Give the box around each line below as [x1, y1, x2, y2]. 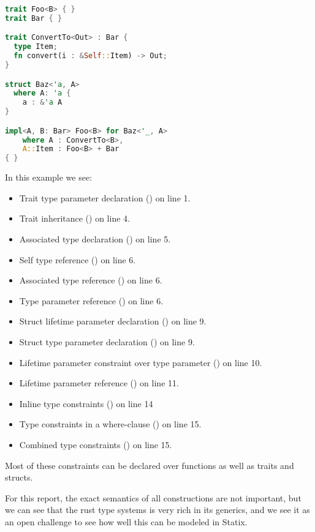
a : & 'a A [22, 98, 63, 107]
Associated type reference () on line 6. [19, 274, 162, 287]
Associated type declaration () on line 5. [19, 233, 171, 245]
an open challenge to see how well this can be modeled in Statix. [5, 515, 248, 528]
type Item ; [13, 42, 58, 51]
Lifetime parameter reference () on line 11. [19, 377, 179, 389]
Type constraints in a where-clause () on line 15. [19, 418, 202, 430]
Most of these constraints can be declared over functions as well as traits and [5, 459, 294, 471]
